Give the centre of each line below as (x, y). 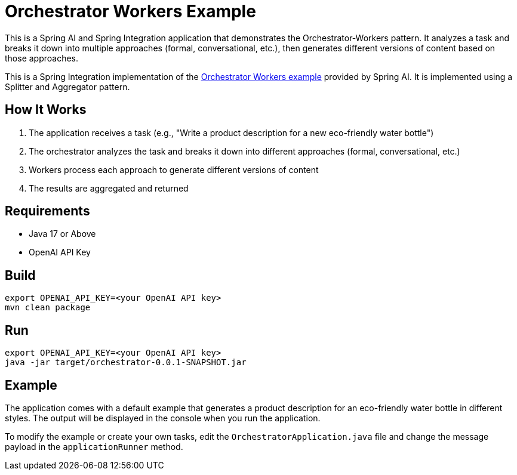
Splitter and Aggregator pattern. (67, 87)
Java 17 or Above (62, 234)
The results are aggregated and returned (109, 188)
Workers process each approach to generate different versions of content (174, 169)
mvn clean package (48, 308)
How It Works (46, 110)
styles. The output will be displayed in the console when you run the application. (163, 418)
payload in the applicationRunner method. (94, 446)
